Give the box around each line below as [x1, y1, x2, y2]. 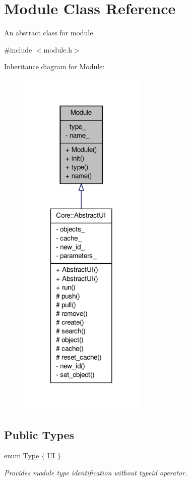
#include [4, 44, 32, 55]
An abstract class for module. [4, 27, 95, 38]
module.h [43, 44, 72, 55]
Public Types [4, 426, 75, 442]
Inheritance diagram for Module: [4, 61, 105, 72]
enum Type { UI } [4, 450, 61, 461]
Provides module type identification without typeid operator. [4, 467, 187, 477]
